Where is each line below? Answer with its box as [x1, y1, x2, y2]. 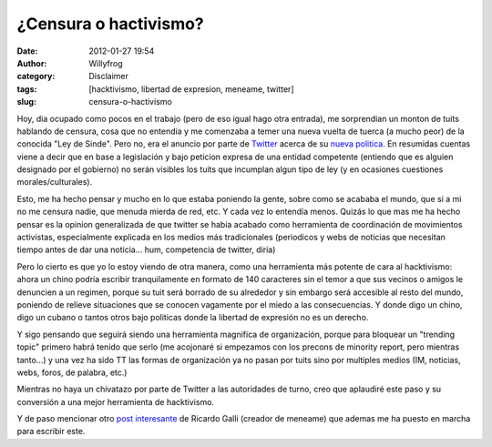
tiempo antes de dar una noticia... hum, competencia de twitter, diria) [16, 244, 276, 255]
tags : [16, 83, 37, 95]
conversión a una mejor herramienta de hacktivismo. [16, 396, 214, 407]
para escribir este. [16, 426, 86, 437]
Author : [16, 57, 47, 68]
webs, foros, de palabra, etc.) [16, 367, 128, 378]
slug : [16, 97, 36, 107]
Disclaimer [88, 71, 129, 82]
